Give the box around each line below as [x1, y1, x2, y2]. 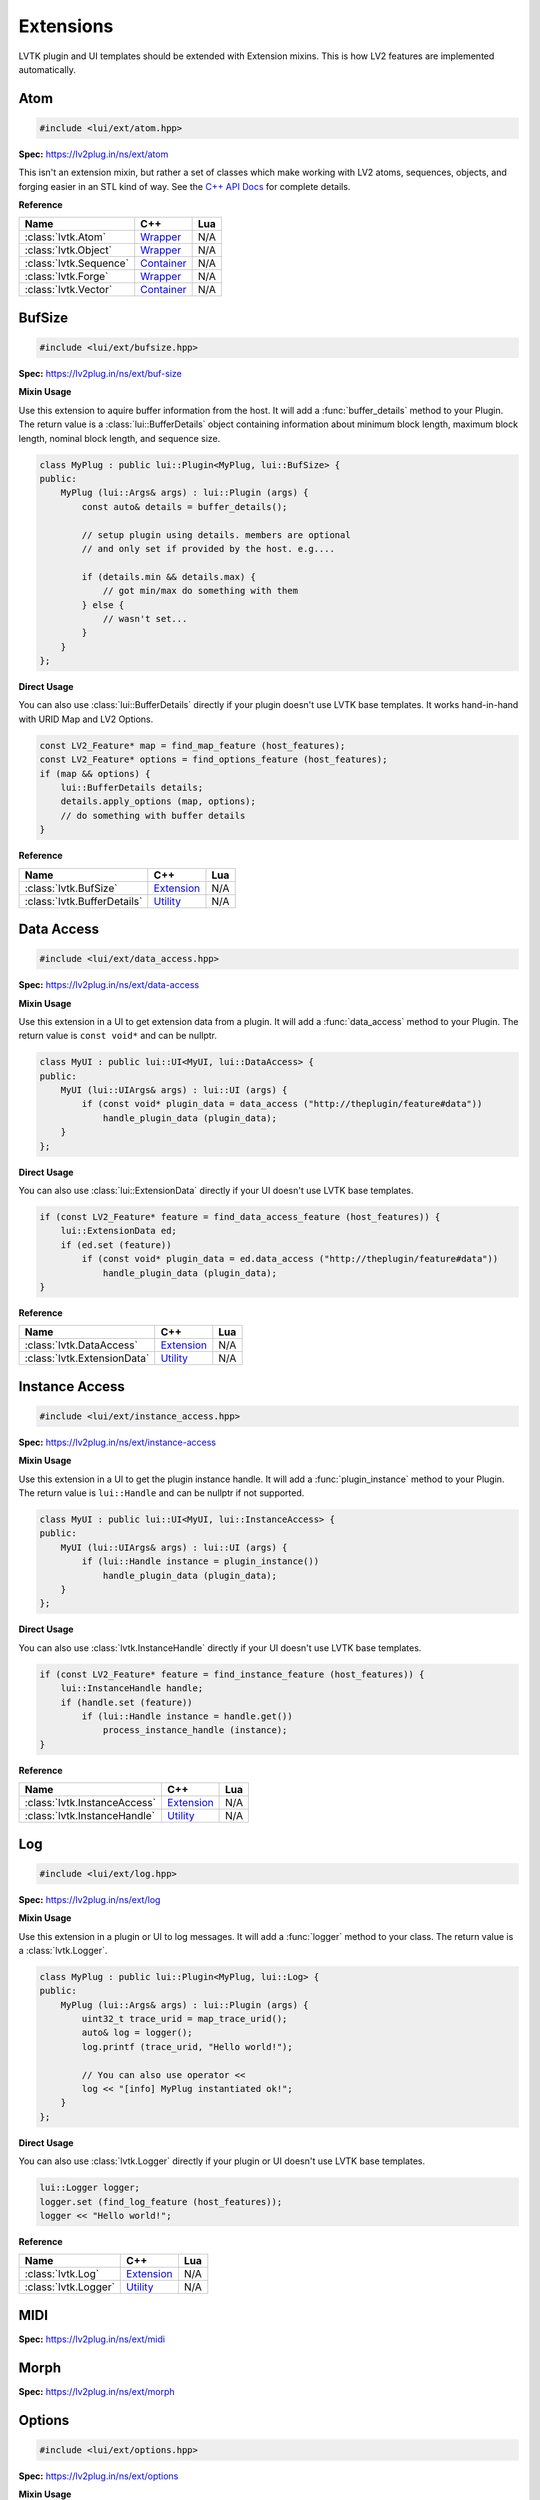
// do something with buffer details [60, 810, 246, 821]
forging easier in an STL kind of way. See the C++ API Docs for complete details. [18, 180, 351, 192]
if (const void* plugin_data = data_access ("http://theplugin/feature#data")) [81, 1098, 483, 1110]
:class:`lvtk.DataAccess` [24, 1338, 139, 1352]
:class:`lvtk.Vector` [24, 283, 113, 297]
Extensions [18, 15, 114, 37]
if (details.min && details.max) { [81, 571, 257, 582]
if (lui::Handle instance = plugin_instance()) [81, 1556, 320, 1567]
